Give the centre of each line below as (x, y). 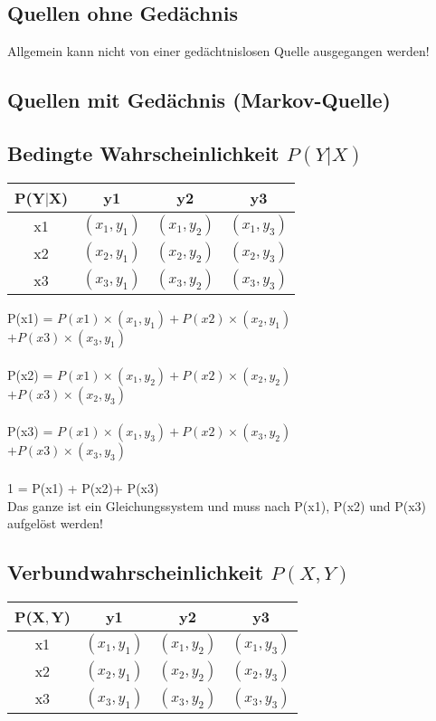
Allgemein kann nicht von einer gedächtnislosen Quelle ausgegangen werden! (218, 51)
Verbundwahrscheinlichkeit (136, 572)
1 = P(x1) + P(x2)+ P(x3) (83, 487)
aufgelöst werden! (55, 523)
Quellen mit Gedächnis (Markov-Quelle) (199, 100)
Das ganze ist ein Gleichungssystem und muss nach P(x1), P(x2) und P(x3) (217, 505)
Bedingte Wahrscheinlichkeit (143, 152)
